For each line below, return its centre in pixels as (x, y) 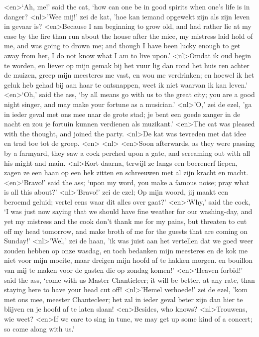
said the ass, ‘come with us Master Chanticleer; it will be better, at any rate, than (129, 280)
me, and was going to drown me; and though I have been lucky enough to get (122, 46)
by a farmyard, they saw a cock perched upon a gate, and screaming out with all (127, 153)
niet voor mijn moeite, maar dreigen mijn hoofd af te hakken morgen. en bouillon (129, 260)
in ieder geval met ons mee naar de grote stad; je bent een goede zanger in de (122, 114)
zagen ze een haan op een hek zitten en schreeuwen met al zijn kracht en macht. (126, 172)
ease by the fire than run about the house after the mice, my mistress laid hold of (129, 36)
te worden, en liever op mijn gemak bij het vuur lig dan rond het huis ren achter (127, 65)
